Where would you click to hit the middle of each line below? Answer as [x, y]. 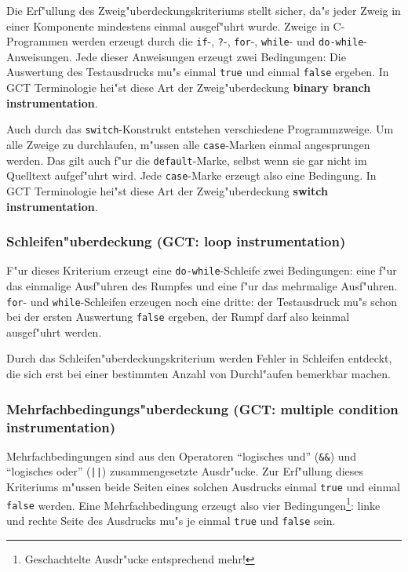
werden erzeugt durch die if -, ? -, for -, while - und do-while [218, 41]
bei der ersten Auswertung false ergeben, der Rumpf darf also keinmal [178, 317]
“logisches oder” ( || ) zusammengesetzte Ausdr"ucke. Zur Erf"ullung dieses [185, 471]
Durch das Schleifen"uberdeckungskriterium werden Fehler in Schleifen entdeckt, [199, 358]
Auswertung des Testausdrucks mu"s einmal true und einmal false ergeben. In [198, 72]
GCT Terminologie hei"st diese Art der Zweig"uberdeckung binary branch [189, 87]
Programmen [37, 41]
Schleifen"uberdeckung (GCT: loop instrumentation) [176, 241]
